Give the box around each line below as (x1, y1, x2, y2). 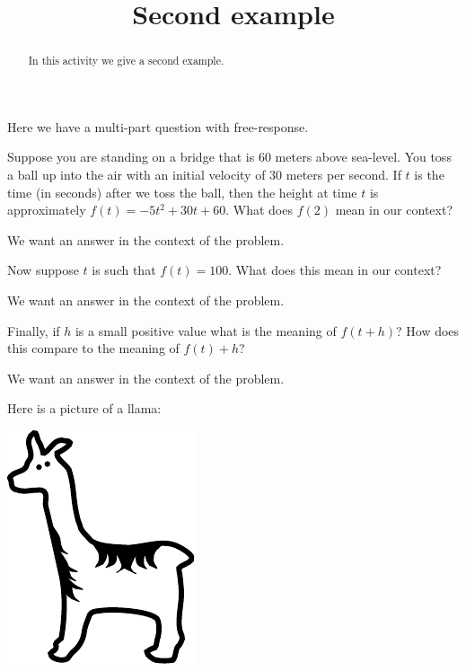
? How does (396, 321, 460, 340)
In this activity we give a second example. (28, 53, 224, 68)
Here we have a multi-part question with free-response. (7, 117, 309, 136)
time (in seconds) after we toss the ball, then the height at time (7, 182, 357, 201)
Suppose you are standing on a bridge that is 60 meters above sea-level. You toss (7, 147, 452, 166)
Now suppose (7, 260, 79, 279)
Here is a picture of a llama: (7, 399, 162, 418)
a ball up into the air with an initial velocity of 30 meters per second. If (7, 165, 401, 184)
